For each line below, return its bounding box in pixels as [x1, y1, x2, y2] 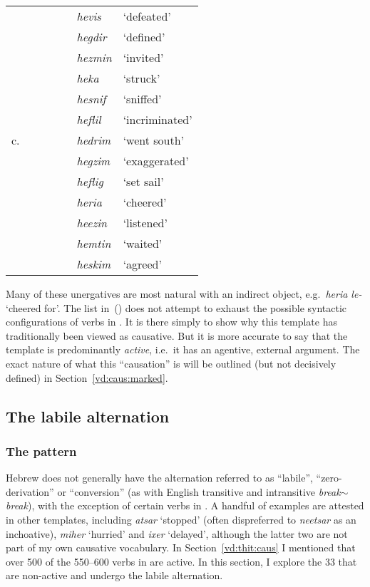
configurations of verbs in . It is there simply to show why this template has [6, 314, 337, 329]
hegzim [76, 152, 111, 169]
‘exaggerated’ [123, 152, 189, 169]
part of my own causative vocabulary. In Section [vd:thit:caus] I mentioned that [6, 540, 356, 555]
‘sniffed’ [123, 90, 162, 107]
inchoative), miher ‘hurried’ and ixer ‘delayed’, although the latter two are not [6, 526, 348, 541]
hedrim [76, 132, 111, 148]
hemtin [76, 235, 111, 251]
